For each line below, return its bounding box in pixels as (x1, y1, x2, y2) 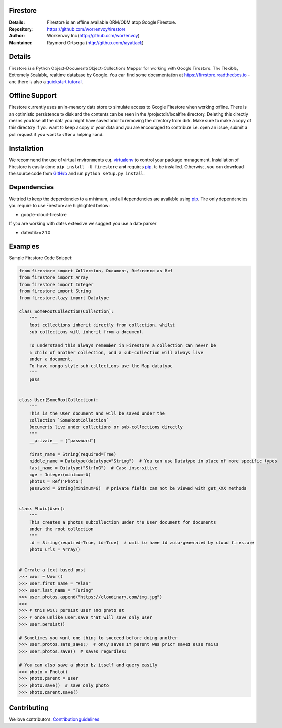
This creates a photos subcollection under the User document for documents (29, 520, 216, 525)
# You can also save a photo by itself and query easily (19, 662, 157, 668)
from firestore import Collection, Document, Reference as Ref (19, 268, 173, 273)
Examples (9, 242, 40, 250)
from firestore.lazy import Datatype (19, 295, 109, 301)
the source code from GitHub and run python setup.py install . (9, 170, 145, 176)
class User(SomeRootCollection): (19, 397, 99, 403)
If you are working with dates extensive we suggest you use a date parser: (9, 220, 157, 226)
